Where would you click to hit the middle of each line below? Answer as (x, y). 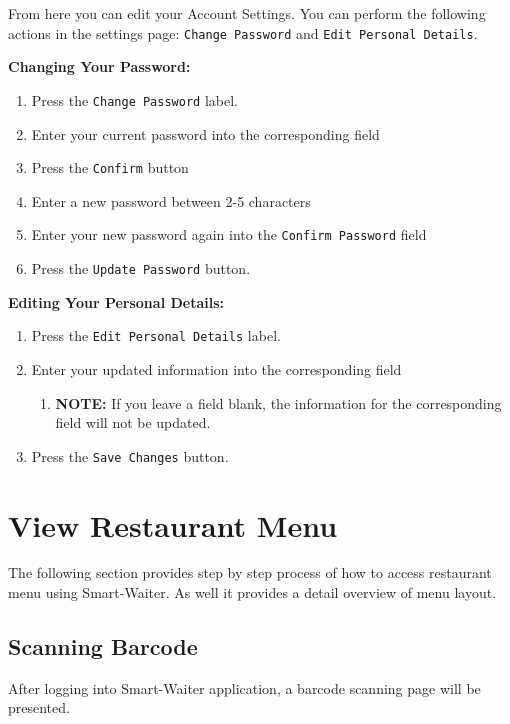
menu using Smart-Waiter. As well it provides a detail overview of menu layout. (252, 592)
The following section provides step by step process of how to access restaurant (250, 572)
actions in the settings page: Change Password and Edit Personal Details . (243, 32)
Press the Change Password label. (134, 99)
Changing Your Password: (99, 66)
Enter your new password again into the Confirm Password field (229, 234)
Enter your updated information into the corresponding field (216, 368)
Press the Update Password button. (141, 268)
